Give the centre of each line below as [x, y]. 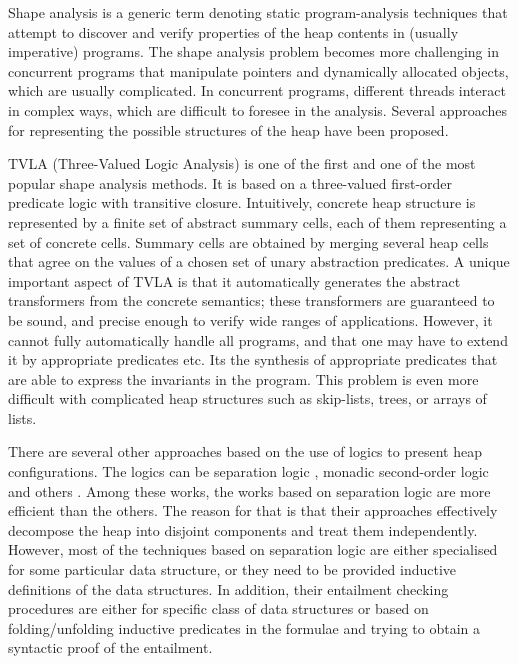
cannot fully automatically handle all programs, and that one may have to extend [258, 339]
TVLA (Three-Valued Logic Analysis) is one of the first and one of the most [242, 163]
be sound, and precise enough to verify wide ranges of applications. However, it [250, 319]
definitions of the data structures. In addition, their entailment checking [228, 588]
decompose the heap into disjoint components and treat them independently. [243, 529]
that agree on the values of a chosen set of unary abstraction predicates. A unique [259, 261]
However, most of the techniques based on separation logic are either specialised [253, 549]
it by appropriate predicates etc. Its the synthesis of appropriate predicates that [253, 359]
